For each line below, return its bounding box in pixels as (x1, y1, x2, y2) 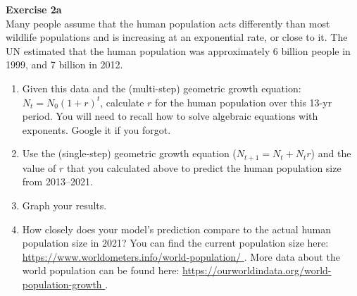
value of (22, 160, 56, 175)
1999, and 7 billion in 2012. (6, 57, 123, 72)
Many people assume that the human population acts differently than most (6, 16, 330, 30)
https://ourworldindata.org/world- (182, 263, 332, 278)
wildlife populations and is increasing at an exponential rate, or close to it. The (6, 30, 348, 44)
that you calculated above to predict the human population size (66, 160, 342, 175)
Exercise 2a (6, 2, 62, 16)
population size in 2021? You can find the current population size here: (22, 235, 329, 250)
